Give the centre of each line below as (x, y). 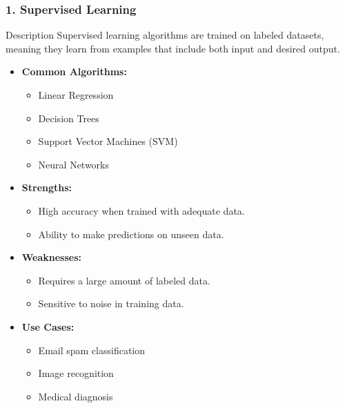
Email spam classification (92, 350)
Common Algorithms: (74, 71)
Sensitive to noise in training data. (111, 303)
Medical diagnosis (76, 396)
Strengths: (47, 187)
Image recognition (76, 373)
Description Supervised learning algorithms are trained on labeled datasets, (165, 35)
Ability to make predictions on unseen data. (131, 234)
